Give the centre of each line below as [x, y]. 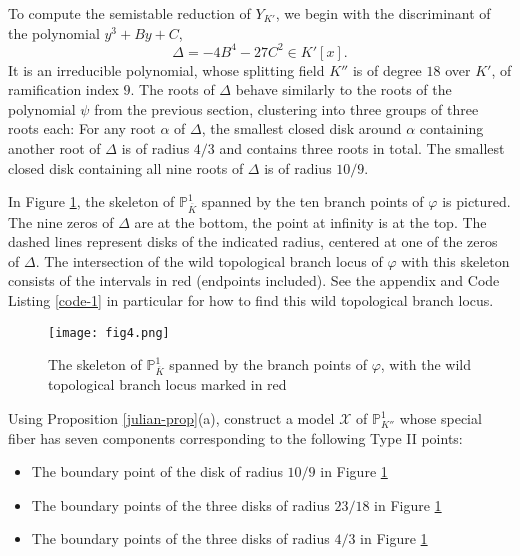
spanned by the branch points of [268, 364]
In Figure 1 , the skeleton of [91, 201]
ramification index [63, 89]
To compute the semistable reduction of [129, 13]
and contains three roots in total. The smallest [362, 148]
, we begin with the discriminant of [383, 13]
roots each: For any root [82, 128]
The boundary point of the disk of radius [157, 471]
